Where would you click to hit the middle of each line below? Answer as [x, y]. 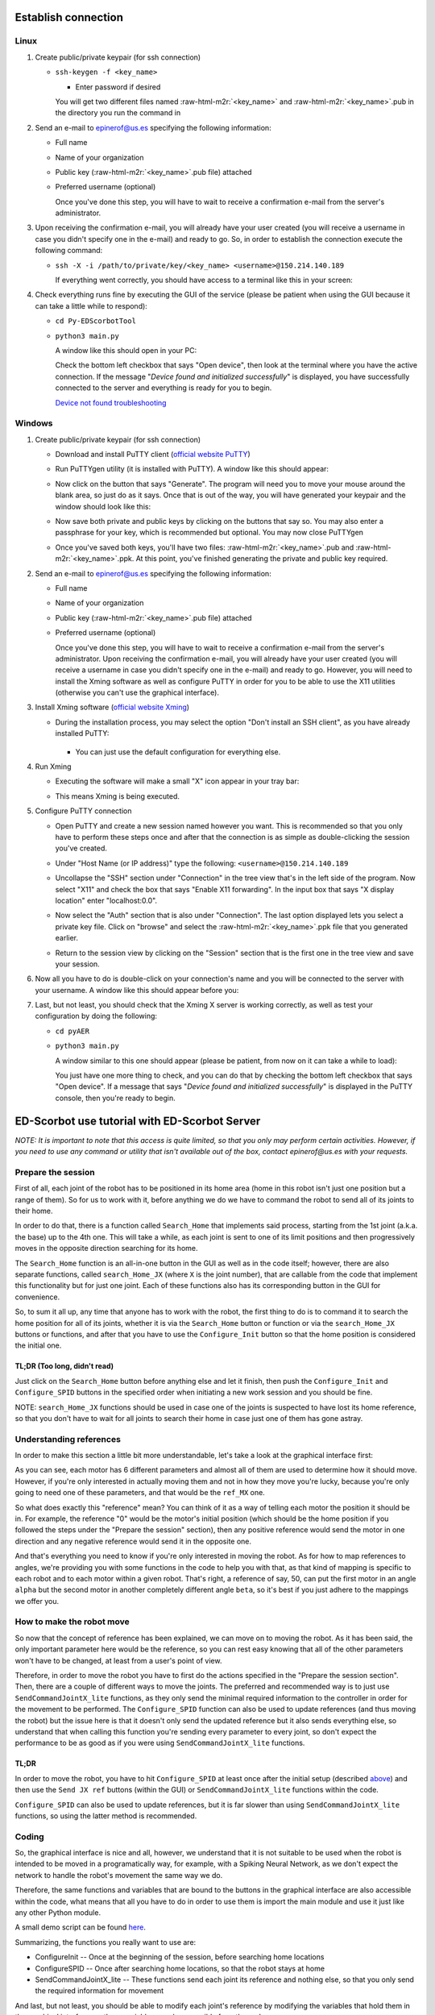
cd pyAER [72, 1031]
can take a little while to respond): [91, 305]
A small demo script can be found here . [81, 1927]
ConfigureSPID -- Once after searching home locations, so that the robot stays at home [180, 1968]
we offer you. [37, 1601]
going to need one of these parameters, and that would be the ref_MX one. [140, 1493]
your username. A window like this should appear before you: [137, 990]
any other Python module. [58, 1913]
